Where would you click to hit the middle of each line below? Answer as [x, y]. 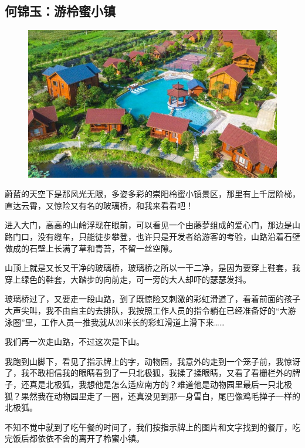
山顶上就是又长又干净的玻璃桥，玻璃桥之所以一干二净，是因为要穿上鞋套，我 [152, 268]
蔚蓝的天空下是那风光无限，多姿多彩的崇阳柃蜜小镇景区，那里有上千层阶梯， [152, 194]
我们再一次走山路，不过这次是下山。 [74, 342]
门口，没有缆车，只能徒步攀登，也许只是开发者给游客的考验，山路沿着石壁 [156, 237]
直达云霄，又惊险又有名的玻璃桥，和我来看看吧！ [99, 205]
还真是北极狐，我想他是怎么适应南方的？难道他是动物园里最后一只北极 [156, 384]
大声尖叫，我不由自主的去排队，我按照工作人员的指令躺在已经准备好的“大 [146, 310]
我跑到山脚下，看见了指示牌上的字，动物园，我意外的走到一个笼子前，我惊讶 [152, 361]
